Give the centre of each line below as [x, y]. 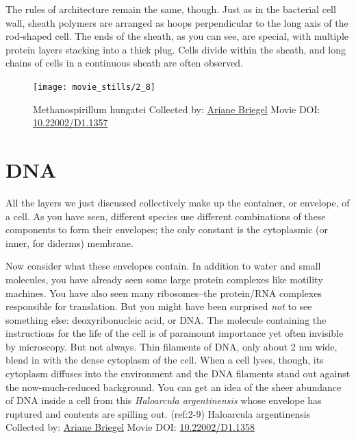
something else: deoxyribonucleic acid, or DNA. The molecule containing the [166, 319]
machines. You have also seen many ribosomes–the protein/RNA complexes [164, 293]
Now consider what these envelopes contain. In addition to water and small [163, 266]
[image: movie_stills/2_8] [94, 87]
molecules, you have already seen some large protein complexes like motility [164, 279]
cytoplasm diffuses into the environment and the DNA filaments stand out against [178, 373]
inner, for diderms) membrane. [69, 242]
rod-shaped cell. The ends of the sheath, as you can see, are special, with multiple [177, 36]
